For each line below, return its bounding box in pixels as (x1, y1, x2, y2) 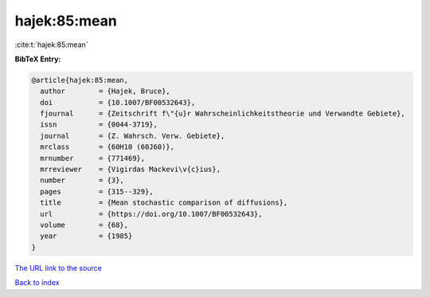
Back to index (14, 278, 60, 287)
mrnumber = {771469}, (40, 154, 146, 162)
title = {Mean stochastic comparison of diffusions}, (40, 198, 288, 207)
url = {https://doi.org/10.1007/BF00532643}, (40, 209, 263, 218)
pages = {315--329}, (40, 187, 154, 196)
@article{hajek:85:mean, (31, 76, 129, 84)
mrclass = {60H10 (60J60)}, (40, 143, 175, 151)
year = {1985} (40, 232, 133, 240)
